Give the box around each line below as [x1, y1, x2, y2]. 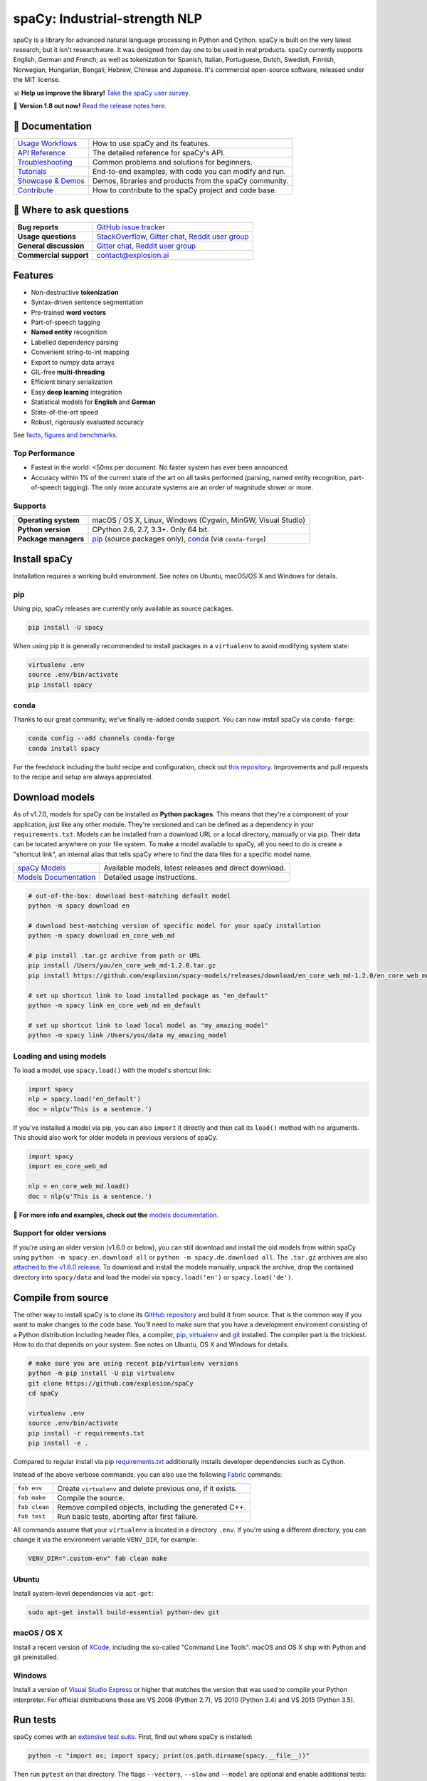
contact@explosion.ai [96, 250, 169, 260]
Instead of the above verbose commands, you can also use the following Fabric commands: [13, 1470, 283, 1479]
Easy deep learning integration [31, 388, 122, 396]
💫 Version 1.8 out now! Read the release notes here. [13, 101, 167, 110]
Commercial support [17, 250, 89, 260]
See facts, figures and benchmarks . [13, 431, 118, 440]
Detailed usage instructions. [103, 873, 198, 883]
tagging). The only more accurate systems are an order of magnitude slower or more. [63, 483, 313, 492]
